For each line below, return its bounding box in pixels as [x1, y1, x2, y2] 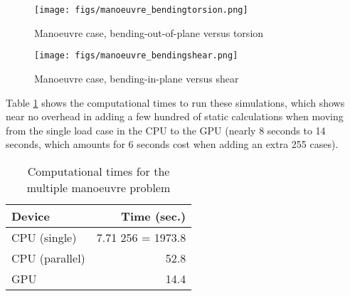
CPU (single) [11, 228, 77, 245]
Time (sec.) [121, 207, 186, 224]
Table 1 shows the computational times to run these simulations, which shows [6, 95, 345, 110]
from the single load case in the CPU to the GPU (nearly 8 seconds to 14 [6, 122, 326, 137]
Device [11, 207, 50, 224]
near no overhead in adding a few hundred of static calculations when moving [6, 109, 344, 124]
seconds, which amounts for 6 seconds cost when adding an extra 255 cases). [6, 137, 339, 152]
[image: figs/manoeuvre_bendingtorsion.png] [34, 5, 248, 15]
